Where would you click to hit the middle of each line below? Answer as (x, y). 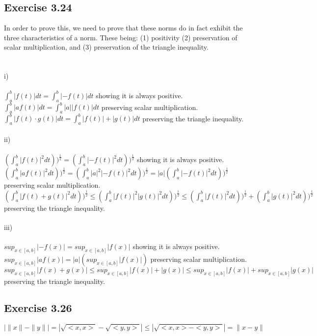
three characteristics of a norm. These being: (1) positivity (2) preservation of (121, 37)
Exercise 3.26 (38, 307)
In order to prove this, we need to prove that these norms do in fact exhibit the (123, 28)
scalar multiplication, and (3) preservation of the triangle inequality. (106, 47)
